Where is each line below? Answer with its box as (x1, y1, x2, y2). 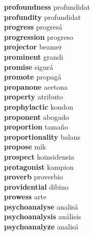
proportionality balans (4, 131, 81, 142)
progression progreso (4, 31, 74, 42)
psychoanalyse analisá (4, 201, 78, 212)
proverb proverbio (4, 171, 64, 182)
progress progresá (4, 21, 62, 32)
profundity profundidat (4, 11, 81, 22)
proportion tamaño (4, 121, 68, 132)
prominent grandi (4, 51, 64, 62)
